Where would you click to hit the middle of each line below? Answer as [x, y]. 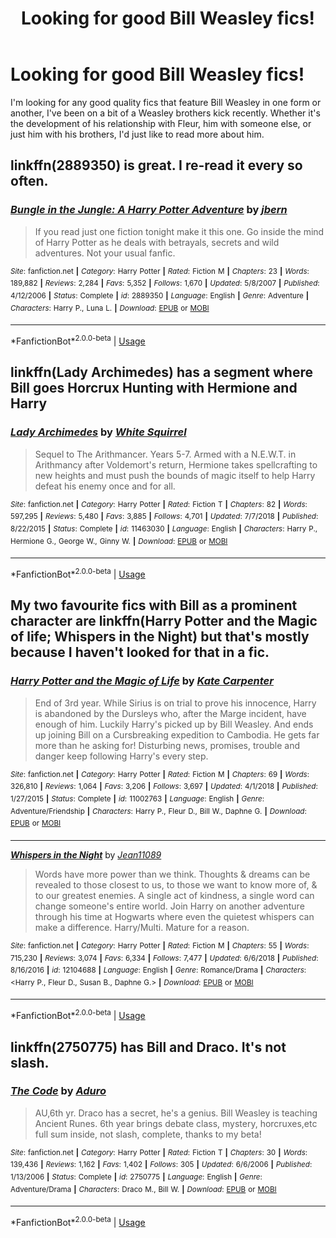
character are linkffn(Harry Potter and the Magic [164, 621]
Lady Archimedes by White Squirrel [98, 432]
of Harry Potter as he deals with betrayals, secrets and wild [157, 242]
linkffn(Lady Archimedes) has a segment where [161, 372]
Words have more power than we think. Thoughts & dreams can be [172, 874]
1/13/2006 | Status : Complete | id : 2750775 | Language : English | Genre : [136, 1177]
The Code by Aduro [58, 1091]
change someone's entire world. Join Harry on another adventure [169, 906]
